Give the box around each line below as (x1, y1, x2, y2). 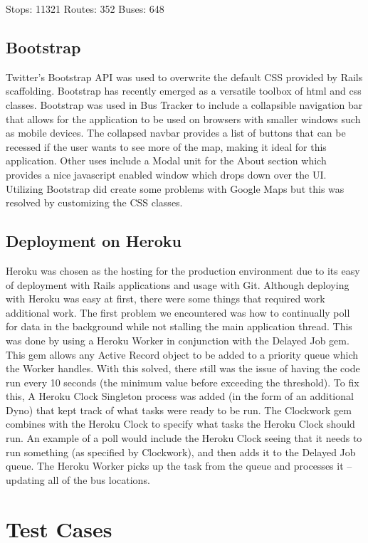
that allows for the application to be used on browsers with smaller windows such (6, 111, 361, 126)
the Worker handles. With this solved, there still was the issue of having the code (6, 361, 360, 376)
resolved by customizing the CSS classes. (6, 195, 183, 210)
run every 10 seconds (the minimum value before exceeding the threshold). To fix (6, 374, 359, 389)
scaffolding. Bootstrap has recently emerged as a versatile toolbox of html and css (6, 83, 362, 98)
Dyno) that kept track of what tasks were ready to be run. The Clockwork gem (6, 402, 352, 417)
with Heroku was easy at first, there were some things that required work (6, 291, 325, 306)
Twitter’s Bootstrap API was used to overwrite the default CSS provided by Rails (6, 69, 363, 84)
